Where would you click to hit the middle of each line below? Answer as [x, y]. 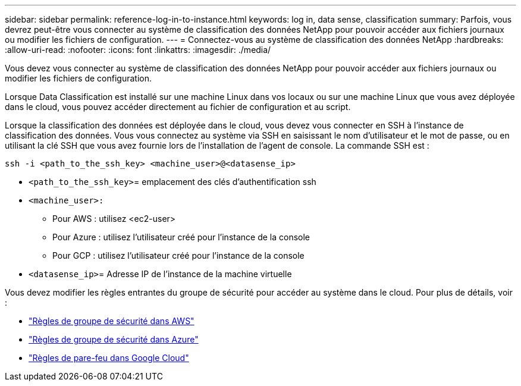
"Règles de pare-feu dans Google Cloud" [109, 358]
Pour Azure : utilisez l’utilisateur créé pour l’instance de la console [181, 237]
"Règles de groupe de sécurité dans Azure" [114, 339]
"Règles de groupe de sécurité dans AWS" [112, 321]
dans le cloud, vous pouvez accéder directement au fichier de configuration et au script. [178, 107]
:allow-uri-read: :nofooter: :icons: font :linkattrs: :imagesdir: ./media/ [138, 50]
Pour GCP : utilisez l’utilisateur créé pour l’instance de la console [178, 255]
